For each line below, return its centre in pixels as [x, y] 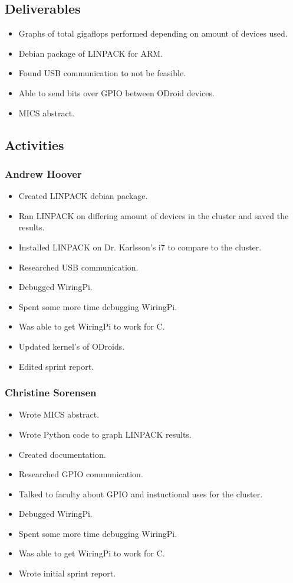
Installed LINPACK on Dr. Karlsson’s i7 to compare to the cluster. [140, 247]
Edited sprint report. [56, 366]
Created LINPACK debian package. [83, 196]
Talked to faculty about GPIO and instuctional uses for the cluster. [141, 494]
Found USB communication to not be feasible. [102, 73]
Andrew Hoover [43, 173]
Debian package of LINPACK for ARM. [91, 53]
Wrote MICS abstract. [59, 414]
